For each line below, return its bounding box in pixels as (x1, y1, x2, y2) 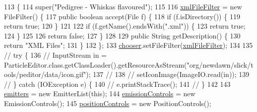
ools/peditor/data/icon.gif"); (4, 69, 91, 79)
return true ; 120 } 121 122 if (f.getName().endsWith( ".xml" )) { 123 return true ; (4, 21, 246, 31)
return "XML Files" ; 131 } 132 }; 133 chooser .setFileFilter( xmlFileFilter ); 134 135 (4, 40, 253, 50)
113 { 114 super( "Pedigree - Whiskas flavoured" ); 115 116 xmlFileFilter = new (4, 1, 242, 11)
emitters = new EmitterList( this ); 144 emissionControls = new (4, 88, 195, 99)
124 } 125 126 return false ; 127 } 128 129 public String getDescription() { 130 (4, 30, 241, 40)
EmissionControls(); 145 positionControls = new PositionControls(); (4, 98, 211, 108)
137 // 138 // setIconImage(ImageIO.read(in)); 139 (93, 69, 250, 79)
